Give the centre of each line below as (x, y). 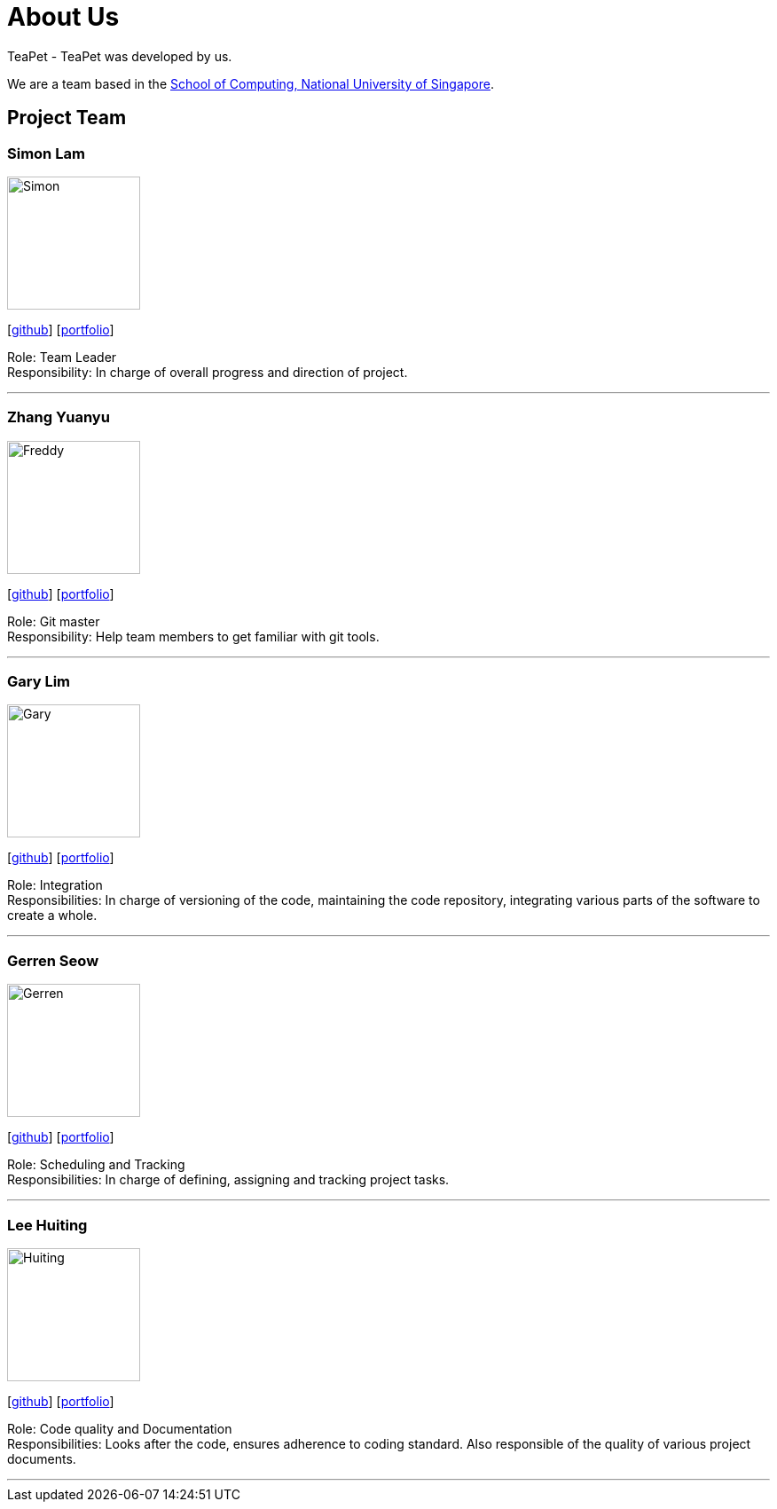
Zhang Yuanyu (59, 417)
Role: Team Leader (62, 357)
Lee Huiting (47, 1225)
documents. (42, 1458)
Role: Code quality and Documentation (120, 1428)
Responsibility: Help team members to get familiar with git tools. (193, 636)
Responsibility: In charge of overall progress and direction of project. (208, 372)
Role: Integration (55, 885)
